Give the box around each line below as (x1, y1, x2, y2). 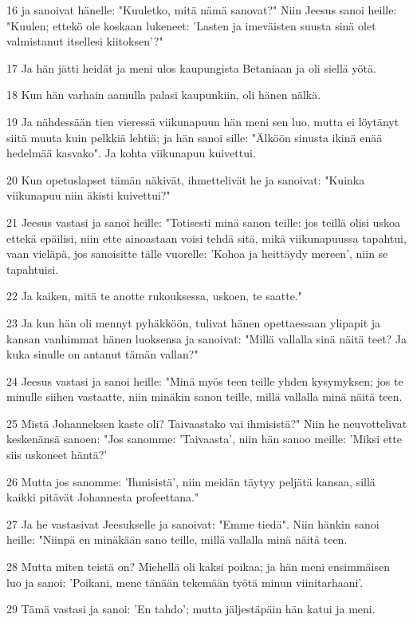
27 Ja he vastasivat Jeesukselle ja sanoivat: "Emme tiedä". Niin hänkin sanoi (6, 515, 380, 532)
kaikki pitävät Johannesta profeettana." (6, 489, 199, 505)
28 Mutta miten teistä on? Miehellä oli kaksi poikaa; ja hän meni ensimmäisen (6, 558, 390, 575)
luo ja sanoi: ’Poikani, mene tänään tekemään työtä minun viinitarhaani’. (6, 573, 364, 590)
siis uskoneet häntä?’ (6, 446, 108, 463)
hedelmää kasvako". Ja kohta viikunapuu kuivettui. (6, 145, 256, 161)
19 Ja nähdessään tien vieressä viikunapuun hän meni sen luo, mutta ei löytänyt (6, 113, 399, 129)
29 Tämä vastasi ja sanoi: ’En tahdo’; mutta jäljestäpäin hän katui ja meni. (6, 600, 376, 617)
